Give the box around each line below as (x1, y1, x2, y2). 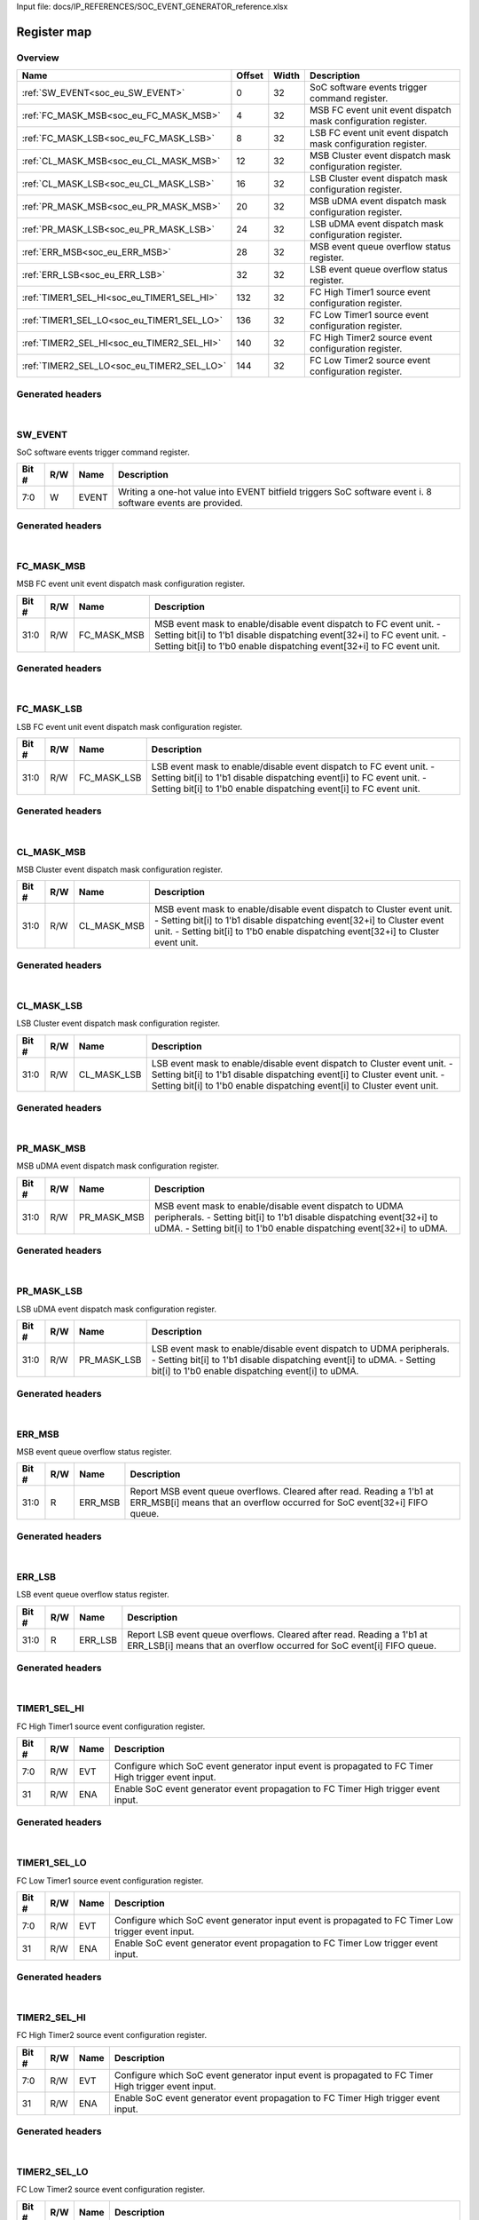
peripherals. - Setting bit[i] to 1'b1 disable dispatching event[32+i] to (153, 1210, 438, 1223)
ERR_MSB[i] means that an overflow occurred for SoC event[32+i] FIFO (130, 1496, 428, 1509)
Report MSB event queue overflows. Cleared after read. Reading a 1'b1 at (130, 1486, 434, 1498)
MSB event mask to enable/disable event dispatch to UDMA (153, 1200, 404, 1212)
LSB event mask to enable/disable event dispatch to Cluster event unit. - (151, 1057, 453, 1069)
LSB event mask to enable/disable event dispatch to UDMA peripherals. (151, 1343, 450, 1355)
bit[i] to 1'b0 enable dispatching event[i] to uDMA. (151, 1365, 359, 1377)
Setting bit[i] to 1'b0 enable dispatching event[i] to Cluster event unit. (151, 1079, 439, 1091)
